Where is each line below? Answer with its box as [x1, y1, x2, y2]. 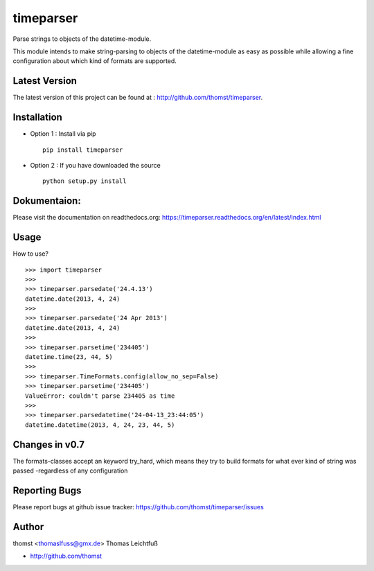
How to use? [12, 249, 48, 258]
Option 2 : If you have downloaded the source [30, 161, 161, 169]
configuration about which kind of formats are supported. [12, 57, 177, 65]
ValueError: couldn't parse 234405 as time [25, 392, 175, 400]
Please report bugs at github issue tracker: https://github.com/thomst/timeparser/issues [12, 502, 265, 511]
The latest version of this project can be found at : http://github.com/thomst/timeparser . [12, 94, 263, 102]
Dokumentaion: [12, 195, 81, 207]
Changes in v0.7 [12, 439, 84, 450]
